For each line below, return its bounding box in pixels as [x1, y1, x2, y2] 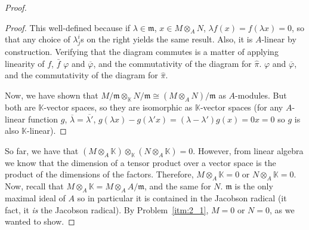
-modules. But [235, 88, 287, 101]
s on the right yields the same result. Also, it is [81, 33, 253, 45]
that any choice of [5, 33, 70, 45]
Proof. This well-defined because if [5, 21, 131, 33]
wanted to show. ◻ [5, 215, 75, 228]
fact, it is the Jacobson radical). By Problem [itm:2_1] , [5, 203, 209, 216]
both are [5, 100, 36, 113]
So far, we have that [5, 144, 79, 157]
